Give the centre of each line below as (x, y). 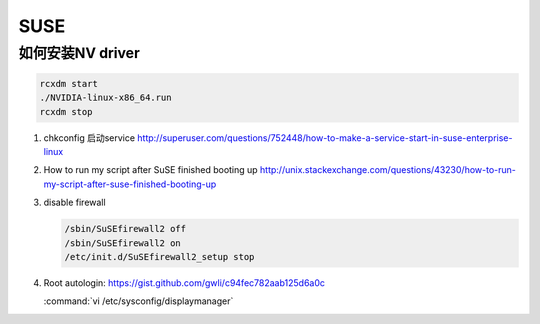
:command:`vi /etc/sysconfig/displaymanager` (138, 301)
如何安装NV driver (79, 53)
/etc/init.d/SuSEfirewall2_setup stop (159, 256)
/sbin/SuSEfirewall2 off (125, 229)
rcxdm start (69, 83)
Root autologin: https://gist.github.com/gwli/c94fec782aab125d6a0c (184, 282)
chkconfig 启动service (89, 137)
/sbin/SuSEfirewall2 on (123, 243)
